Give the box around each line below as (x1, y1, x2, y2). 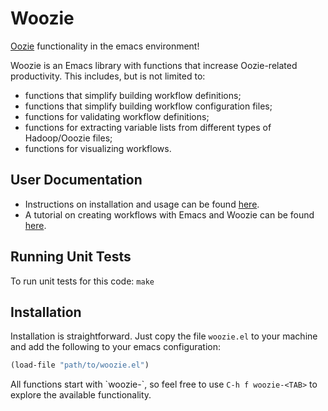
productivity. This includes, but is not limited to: (10, 70, 206, 82)
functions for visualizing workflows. (24, 142, 172, 154)
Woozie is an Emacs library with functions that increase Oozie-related (10, 59, 298, 71)
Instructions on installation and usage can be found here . (24, 198, 260, 210)
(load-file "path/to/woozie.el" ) (10, 360, 150, 371)
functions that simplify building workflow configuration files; (24, 100, 273, 112)
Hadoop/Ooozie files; (24, 132, 113, 144)
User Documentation (10, 172, 143, 189)
